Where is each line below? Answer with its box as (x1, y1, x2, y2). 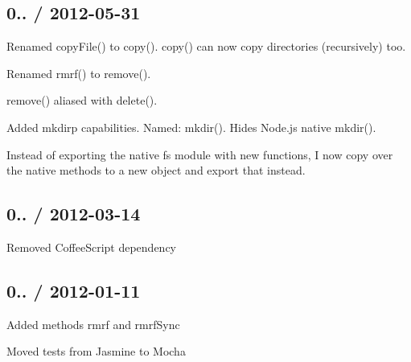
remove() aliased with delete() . (6, 92, 158, 109)
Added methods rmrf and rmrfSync (6, 315, 180, 332)
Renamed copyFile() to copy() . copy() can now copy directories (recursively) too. (6, 38, 406, 55)
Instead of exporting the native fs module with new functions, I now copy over (6, 146, 393, 162)
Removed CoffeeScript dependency (6, 238, 176, 255)
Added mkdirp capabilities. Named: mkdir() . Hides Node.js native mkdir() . (6, 118, 376, 135)
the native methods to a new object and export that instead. (6, 162, 306, 179)
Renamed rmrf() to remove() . (6, 64, 151, 81)
